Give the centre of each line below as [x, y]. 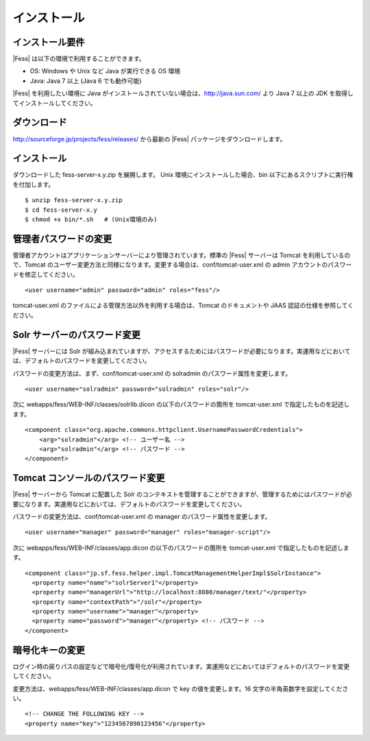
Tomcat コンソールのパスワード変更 [89, 478]
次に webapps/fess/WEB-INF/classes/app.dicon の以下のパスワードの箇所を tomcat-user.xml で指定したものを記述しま [181, 548]
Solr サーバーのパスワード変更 [76, 335]
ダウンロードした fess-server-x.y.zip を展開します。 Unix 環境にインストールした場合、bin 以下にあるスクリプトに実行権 [183, 175]
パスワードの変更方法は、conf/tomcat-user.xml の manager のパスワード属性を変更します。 [142, 516]
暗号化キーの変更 [49, 650]
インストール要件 [49, 42]
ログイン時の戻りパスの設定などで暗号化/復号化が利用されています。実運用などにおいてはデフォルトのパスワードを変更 [181, 666]
